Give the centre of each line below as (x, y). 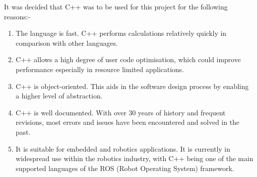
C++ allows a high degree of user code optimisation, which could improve (128, 59)
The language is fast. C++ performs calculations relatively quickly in (121, 33)
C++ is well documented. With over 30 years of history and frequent (121, 112)
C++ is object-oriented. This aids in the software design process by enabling (132, 86)
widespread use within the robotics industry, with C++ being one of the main (134, 158)
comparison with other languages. (67, 43)
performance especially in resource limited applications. (100, 69)
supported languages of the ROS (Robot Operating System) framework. (125, 168)
